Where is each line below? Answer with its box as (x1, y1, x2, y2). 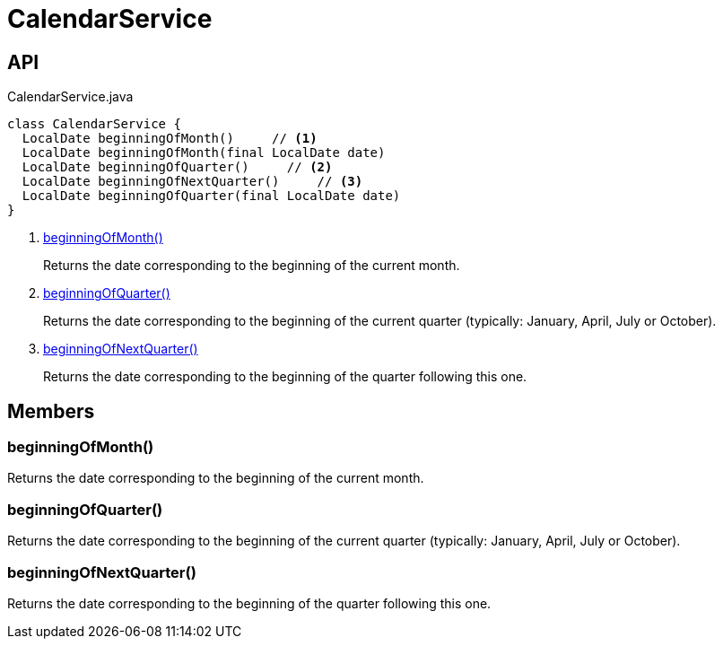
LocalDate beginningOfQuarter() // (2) (22, 160, 333, 175)
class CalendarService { (7, 117, 181, 132)
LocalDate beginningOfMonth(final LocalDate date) (22, 145, 386, 161)
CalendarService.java (7, 89, 134, 105)
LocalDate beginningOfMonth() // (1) (22, 131, 318, 146)
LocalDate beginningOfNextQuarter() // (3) (22, 174, 363, 189)
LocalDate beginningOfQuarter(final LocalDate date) (22, 188, 401, 204)
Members (7, 399, 95, 423)
